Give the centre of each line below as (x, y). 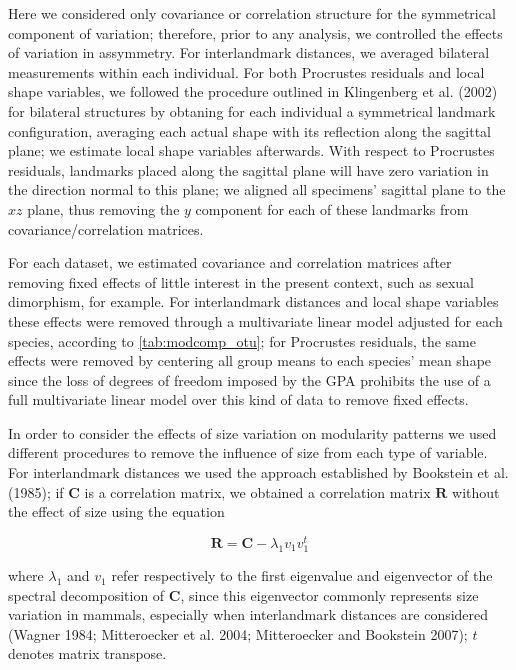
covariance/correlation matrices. (106, 228)
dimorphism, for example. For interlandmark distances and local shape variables (253, 301)
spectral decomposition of (86, 594)
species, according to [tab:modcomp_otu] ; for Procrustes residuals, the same (242, 340)
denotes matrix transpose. (87, 653)
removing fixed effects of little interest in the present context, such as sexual (241, 281)
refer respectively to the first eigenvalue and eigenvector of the (302, 575)
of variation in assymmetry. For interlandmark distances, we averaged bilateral (249, 52)
